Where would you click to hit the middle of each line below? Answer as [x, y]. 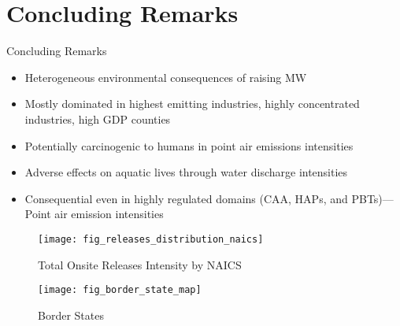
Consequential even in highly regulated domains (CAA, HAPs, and [186, 198]
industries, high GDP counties [98, 119]
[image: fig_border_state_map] [120, 290]
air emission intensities [109, 214]
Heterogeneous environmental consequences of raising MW [166, 77]
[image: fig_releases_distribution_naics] [151, 239]
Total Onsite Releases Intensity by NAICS [140, 264]
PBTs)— [372, 198]
